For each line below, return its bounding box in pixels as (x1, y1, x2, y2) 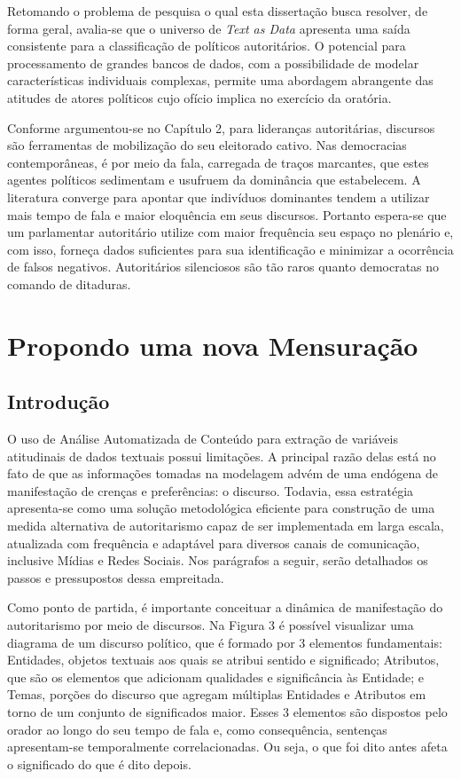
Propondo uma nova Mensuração (7, 327, 418, 363)
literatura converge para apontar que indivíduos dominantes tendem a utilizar (7, 187, 430, 206)
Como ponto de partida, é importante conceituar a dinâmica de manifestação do (7, 598, 443, 617)
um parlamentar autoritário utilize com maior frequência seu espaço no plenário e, (7, 223, 454, 241)
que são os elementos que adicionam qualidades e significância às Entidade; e (7, 667, 425, 686)
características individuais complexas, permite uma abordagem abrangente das (7, 71, 434, 90)
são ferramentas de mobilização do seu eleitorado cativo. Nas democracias (7, 136, 407, 154)
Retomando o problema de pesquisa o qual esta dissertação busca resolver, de (7, 2, 428, 20)
